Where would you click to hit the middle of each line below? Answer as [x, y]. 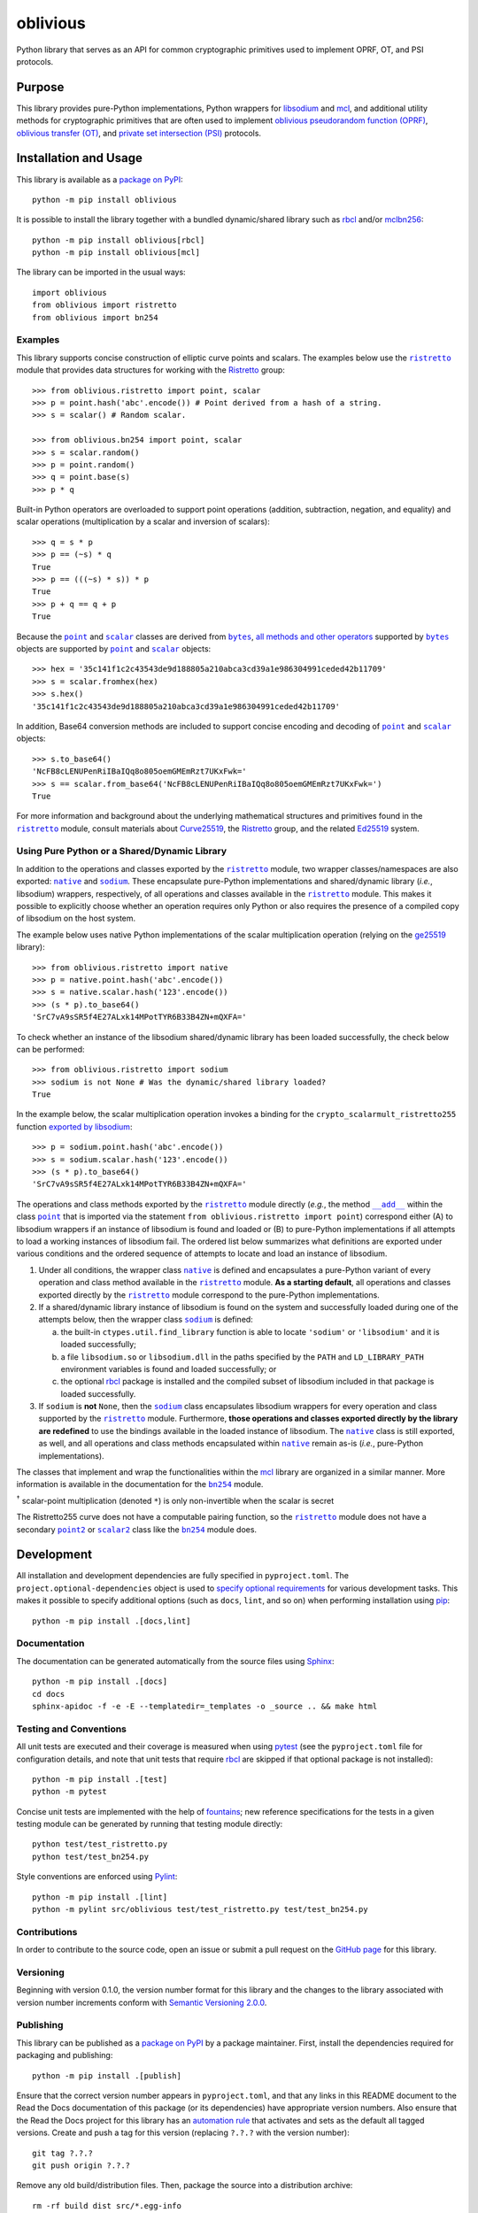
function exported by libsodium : [74, 1126]
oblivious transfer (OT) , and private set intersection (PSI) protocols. [139, 133]
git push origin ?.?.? [81, 2165]
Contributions [47, 1932]
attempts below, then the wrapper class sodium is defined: [146, 1320]
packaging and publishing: [65, 2055]
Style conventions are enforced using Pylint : [97, 1877]
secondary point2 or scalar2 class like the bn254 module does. [136, 1529]
